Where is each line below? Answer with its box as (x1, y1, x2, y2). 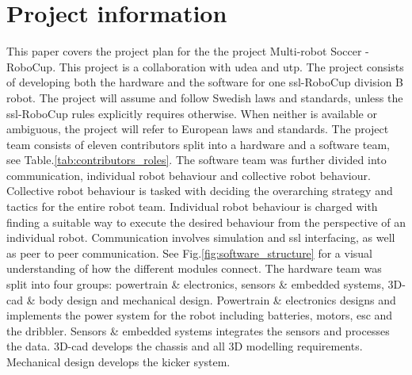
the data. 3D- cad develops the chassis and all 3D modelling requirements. (6, 338, 363, 354)
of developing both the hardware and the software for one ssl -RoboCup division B (6, 74, 404, 90)
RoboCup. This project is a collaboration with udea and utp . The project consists (6, 58, 404, 75)
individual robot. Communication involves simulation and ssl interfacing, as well (6, 229, 395, 246)
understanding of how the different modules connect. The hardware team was (6, 260, 382, 277)
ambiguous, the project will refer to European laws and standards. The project (6, 121, 389, 137)
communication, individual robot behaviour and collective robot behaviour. (6, 166, 371, 183)
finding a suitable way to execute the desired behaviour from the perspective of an (6, 213, 406, 230)
